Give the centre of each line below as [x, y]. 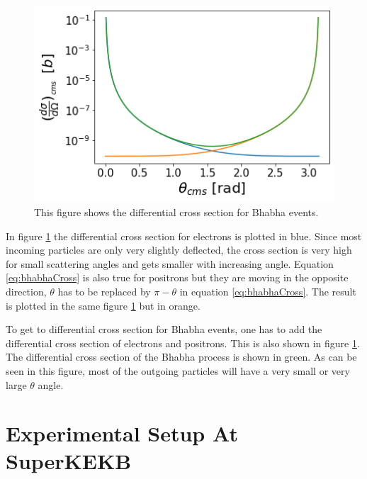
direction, [26, 291]
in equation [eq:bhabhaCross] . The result [268, 291]
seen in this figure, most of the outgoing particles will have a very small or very [178, 370]
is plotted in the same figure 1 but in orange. [103, 305]
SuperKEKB [69, 461]
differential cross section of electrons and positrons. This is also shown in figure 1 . [183, 343]
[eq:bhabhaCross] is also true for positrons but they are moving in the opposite [177, 277]
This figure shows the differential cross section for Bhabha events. [176, 212]
